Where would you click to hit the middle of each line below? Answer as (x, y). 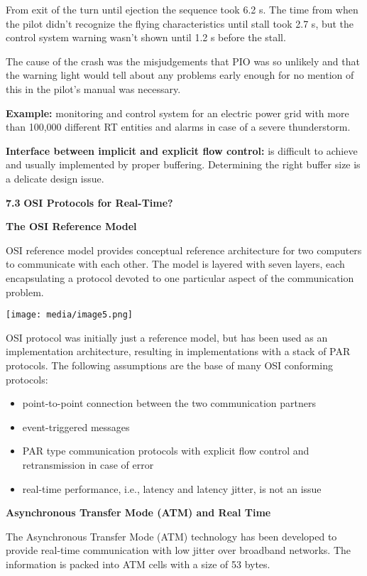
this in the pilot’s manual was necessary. (93, 88)
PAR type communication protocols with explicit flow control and (166, 451)
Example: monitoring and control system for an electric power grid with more (177, 113)
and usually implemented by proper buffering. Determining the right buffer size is (183, 164)
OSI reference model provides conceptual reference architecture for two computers (184, 250)
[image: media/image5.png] (69, 315)
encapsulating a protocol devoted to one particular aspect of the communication (180, 277)
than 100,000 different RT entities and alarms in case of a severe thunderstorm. (178, 127)
